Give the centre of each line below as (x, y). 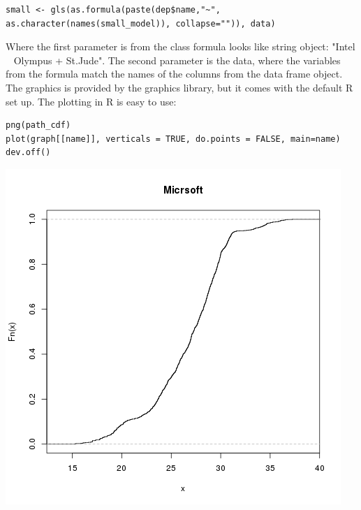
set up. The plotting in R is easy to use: (91, 101)
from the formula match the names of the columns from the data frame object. (174, 74)
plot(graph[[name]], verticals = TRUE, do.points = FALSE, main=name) (173, 139)
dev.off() (28, 153)
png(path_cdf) (38, 125)
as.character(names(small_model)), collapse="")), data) (141, 23)
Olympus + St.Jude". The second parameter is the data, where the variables (177, 60)
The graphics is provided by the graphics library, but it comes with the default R (179, 87)
